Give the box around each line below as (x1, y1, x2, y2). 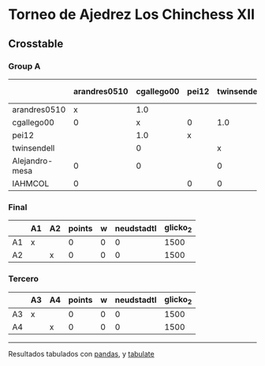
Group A (8, 61, 41, 72)
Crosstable (8, 37, 64, 50)
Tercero (8, 274, 39, 285)
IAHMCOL (12, 177, 50, 189)
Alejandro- (12, 155, 54, 166)
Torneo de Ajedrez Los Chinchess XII (8, 6, 255, 24)
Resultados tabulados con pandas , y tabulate (8, 349, 155, 358)
